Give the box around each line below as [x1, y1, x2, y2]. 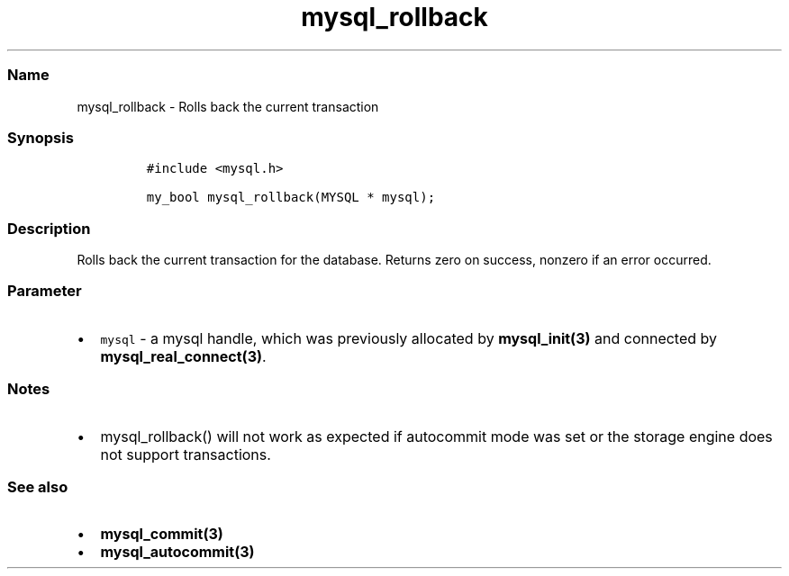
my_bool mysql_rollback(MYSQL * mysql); [146, 190, 436, 205]
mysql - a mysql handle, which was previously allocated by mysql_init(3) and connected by [100, 328, 718, 347]
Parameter [7, 282, 82, 301]
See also [7, 477, 68, 496]
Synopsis [7, 128, 74, 147]
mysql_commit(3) [100, 525, 223, 544]
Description [7, 219, 91, 238]
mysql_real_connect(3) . [100, 346, 267, 365]
